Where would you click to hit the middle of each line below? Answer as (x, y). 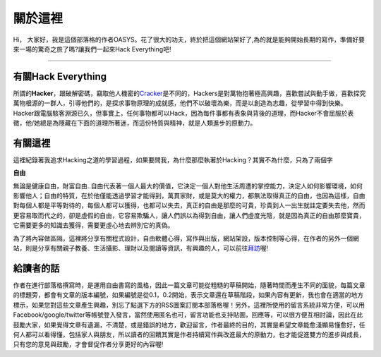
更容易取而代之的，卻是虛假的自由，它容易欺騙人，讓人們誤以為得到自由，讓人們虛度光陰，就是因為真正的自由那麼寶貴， (189, 215)
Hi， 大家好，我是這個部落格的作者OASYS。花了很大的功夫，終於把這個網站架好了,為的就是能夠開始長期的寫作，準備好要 (189, 40)
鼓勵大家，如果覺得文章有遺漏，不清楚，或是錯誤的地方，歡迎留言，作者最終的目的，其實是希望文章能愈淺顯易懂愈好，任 (189, 325)
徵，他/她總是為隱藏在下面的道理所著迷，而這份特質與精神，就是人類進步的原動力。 (135, 123)
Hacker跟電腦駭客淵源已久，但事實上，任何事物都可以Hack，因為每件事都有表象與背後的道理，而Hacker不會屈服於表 (183, 113)
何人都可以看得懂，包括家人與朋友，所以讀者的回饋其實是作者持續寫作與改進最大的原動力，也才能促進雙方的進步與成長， (189, 334)
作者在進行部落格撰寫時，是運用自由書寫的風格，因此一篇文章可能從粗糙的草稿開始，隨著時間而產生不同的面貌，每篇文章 (189, 285)
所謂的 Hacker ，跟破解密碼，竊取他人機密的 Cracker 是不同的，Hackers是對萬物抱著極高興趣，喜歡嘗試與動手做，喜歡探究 (189, 93)
